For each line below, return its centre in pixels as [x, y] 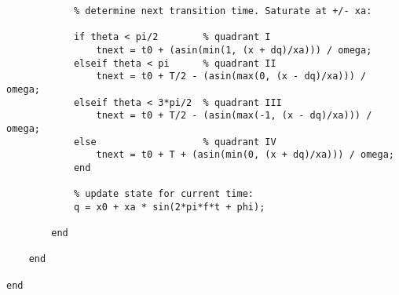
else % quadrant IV [175, 142]
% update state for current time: [163, 194]
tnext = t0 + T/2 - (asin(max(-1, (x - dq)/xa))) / [234, 116]
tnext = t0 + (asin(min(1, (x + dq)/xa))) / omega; [234, 50]
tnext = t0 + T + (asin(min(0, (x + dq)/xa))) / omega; [245, 155]
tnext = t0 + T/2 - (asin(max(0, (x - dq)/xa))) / [231, 76]
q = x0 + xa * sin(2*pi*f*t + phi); [169, 207]
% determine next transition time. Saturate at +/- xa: [223, 11]
